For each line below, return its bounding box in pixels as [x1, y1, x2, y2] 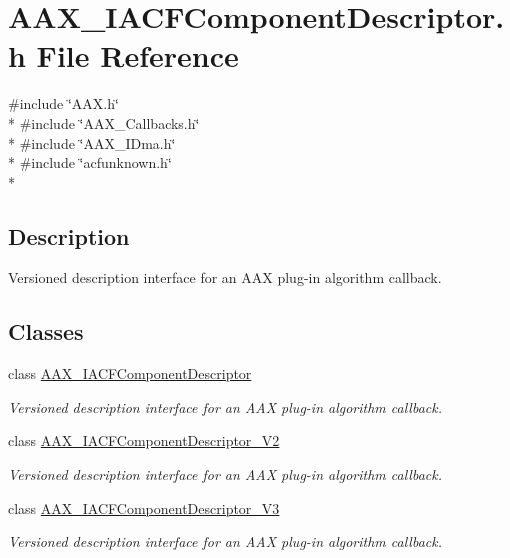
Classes [8, 316, 84, 347]
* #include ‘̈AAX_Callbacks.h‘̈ [8, 112, 200, 133]
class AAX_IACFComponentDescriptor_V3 [8, 497, 280, 518]
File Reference [36, 35, 239, 76]
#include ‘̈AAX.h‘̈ [8, 93, 119, 114]
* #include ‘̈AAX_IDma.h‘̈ [8, 132, 176, 153]
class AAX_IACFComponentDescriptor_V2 [8, 430, 280, 451]
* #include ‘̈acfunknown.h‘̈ [8, 152, 172, 173]
